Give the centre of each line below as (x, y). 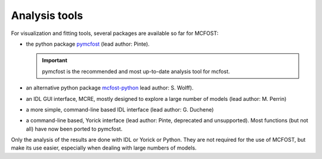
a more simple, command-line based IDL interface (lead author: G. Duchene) (120, 109)
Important (55, 61)
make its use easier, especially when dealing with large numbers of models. (104, 148)
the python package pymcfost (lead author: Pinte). (88, 44)
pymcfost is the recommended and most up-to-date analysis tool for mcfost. (136, 71)
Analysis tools (47, 15)
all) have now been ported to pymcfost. (74, 129)
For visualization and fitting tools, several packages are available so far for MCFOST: (115, 33)
